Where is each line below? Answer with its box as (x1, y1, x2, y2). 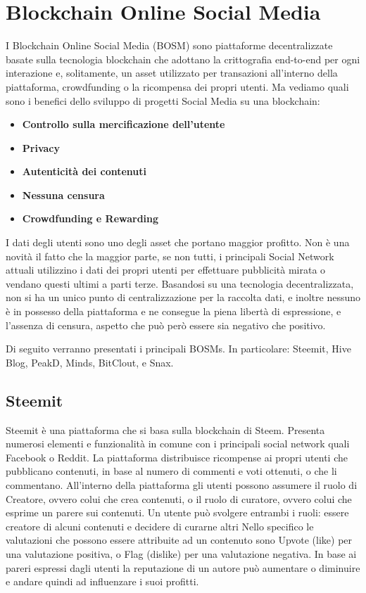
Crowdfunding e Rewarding (22, 211, 159, 226)
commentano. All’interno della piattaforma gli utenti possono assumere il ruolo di (6, 477, 358, 492)
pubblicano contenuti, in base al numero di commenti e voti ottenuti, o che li (6, 464, 337, 478)
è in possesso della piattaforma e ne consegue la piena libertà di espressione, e (6, 304, 341, 319)
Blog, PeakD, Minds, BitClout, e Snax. (6, 355, 174, 369)
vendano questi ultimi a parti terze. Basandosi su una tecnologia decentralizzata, (6, 276, 354, 291)
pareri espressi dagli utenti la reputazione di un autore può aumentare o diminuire (6, 560, 360, 575)
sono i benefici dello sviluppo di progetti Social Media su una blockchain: (6, 93, 320, 108)
